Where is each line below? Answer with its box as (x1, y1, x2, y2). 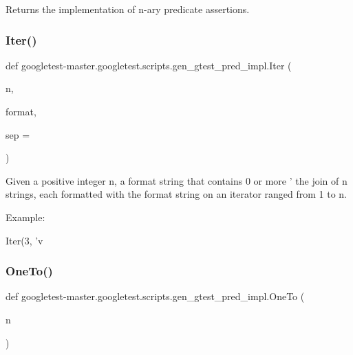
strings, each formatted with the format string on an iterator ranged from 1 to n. (6, 187, 347, 201)
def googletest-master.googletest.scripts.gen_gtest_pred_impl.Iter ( (6, 58, 292, 72)
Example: (6, 209, 45, 224)
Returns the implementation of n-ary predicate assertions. (6, 2, 250, 16)
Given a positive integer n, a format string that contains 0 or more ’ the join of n (6, 173, 347, 187)
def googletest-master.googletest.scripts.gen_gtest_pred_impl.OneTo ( (6, 289, 305, 304)
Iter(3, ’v (6, 233, 43, 247)
